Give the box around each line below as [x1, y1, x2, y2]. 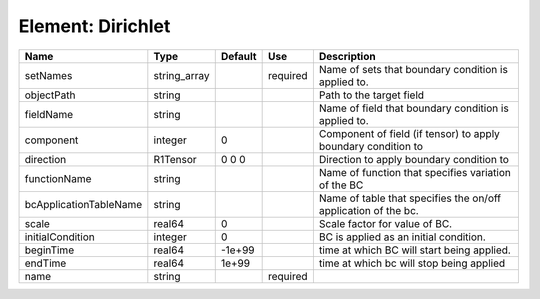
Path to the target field [318, 88, 425, 102]
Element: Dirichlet [18, 15, 171, 37]
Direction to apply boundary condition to [318, 152, 510, 166]
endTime [24, 256, 67, 270]
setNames [24, 68, 73, 82]
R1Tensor [153, 152, 197, 166]
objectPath [24, 88, 76, 102]
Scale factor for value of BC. [318, 216, 453, 230]
